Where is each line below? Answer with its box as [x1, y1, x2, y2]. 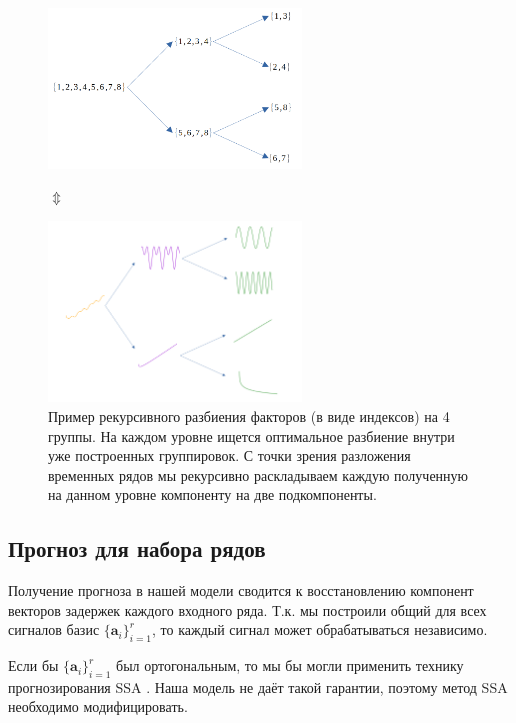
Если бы [8, 655, 59, 676]
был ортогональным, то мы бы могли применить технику [116, 655, 464, 676]
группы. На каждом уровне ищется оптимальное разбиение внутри [48, 425, 455, 446]
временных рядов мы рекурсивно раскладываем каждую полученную [48, 464, 469, 485]
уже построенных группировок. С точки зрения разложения [48, 445, 411, 466]
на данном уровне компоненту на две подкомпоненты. [48, 484, 377, 505]
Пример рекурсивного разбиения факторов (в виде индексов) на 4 [48, 405, 450, 426]
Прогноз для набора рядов [8, 533, 266, 564]
